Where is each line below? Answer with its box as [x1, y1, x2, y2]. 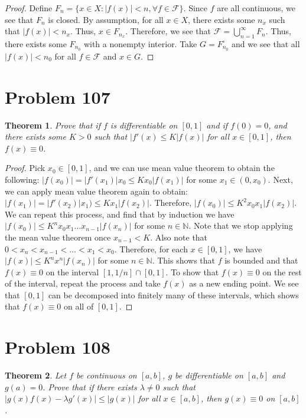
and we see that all [232, 37, 300, 50]
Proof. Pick [5, 162, 45, 174]
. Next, [268, 173, 293, 185]
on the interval [45, 265, 99, 278]
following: [5, 173, 40, 185]
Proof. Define [5, 2, 53, 14]
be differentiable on [175, 369, 243, 381]
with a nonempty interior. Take [83, 37, 197, 50]
